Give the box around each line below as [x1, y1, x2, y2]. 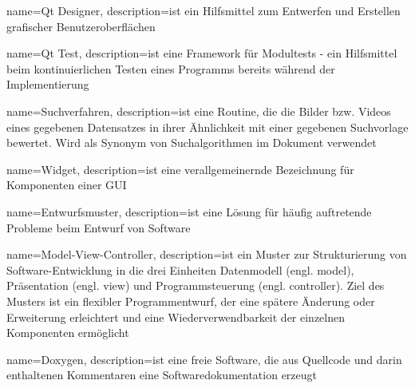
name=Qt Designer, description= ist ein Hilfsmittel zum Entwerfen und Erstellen [6, 2, 401, 18]
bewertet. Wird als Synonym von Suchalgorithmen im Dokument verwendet [6, 134, 377, 151]
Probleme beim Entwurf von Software [6, 219, 191, 236]
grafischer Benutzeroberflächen [6, 18, 156, 34]
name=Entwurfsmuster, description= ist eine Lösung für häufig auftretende [6, 203, 372, 220]
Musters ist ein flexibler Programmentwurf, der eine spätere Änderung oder [6, 292, 375, 309]
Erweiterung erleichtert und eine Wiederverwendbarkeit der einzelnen [6, 308, 346, 325]
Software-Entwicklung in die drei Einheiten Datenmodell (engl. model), [6, 261, 354, 278]
